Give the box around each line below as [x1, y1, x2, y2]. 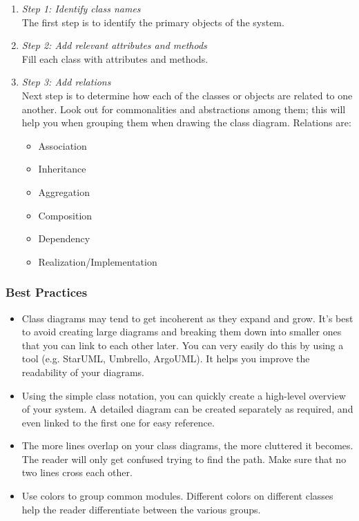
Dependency [38, 231, 90, 246]
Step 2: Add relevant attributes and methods [21, 38, 207, 52]
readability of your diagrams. [21, 364, 144, 379]
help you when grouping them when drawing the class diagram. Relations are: [21, 115, 351, 130]
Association [38, 138, 87, 153]
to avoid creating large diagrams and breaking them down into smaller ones [21, 324, 342, 339]
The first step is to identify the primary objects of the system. [21, 14, 284, 29]
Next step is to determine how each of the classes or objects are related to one [21, 88, 353, 102]
